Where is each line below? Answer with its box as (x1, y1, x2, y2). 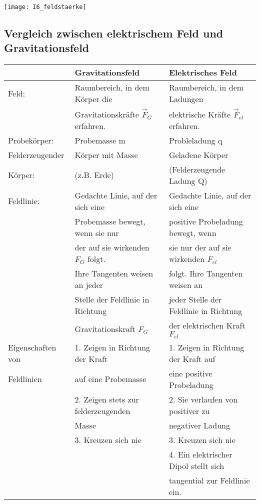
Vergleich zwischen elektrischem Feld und (4, 25, 223, 41)
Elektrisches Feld (168, 66, 237, 78)
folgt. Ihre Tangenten (168, 267, 243, 279)
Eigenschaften (8, 341, 56, 353)
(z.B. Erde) (74, 169, 114, 181)
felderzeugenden (74, 404, 130, 416)
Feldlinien (8, 373, 42, 385)
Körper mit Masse (74, 148, 138, 160)
